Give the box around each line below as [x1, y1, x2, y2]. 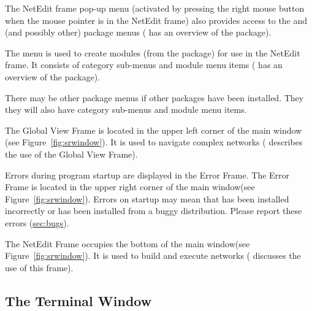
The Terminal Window [5, 291, 152, 310]
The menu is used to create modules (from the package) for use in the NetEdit [5, 46, 300, 59]
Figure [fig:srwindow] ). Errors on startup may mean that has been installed [5, 192, 289, 205]
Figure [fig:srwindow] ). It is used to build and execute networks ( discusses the [5, 249, 301, 262]
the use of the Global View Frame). [5, 147, 138, 160]
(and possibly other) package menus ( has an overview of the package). [5, 26, 272, 39]
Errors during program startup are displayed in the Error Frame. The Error [5, 168, 290, 181]
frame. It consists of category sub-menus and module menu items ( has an [5, 58, 283, 71]
